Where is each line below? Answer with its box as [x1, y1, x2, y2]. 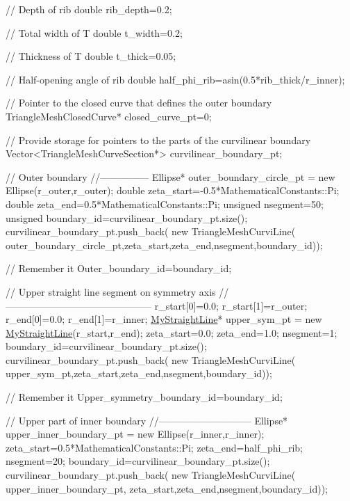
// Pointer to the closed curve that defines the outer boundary [6, 95, 272, 110]
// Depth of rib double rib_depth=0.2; [6, 2, 172, 16]
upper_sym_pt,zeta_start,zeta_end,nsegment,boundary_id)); [6, 366, 272, 381]
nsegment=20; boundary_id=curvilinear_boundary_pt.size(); [6, 454, 270, 468]
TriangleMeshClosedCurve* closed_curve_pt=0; [6, 109, 212, 123]
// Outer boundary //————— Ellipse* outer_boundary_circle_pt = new [6, 169, 335, 184]
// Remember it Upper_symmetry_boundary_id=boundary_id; [6, 390, 283, 404]
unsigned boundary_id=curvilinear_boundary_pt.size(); [6, 210, 248, 225]
